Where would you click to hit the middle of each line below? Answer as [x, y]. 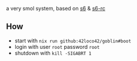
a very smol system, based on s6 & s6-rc [56, 8]
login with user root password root [57, 46]
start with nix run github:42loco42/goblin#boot [73, 41]
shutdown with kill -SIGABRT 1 [53, 53]
